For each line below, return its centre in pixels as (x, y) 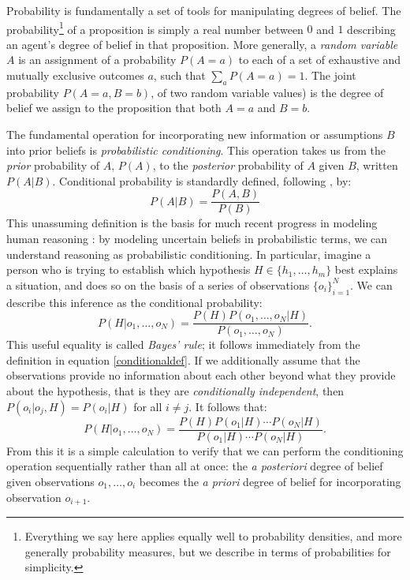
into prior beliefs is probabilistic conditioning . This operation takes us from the (196, 150)
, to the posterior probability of (228, 165)
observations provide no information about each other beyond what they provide (201, 375)
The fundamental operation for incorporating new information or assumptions (195, 135)
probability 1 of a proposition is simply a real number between (155, 28)
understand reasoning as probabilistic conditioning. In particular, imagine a (189, 254)
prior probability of (53, 165)
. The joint (330, 75)
